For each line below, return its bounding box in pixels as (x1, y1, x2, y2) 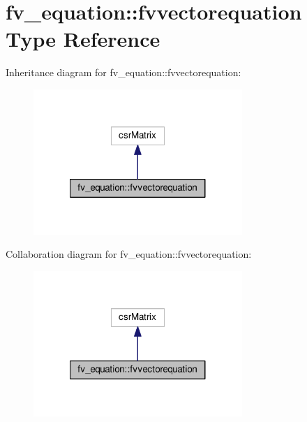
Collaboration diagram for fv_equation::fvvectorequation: (6, 247, 252, 261)
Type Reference (6, 24, 160, 53)
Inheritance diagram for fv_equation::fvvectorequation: (6, 65, 241, 80)
